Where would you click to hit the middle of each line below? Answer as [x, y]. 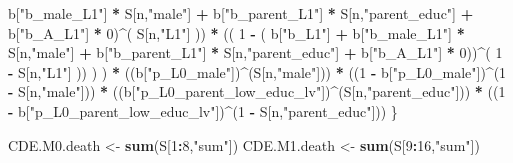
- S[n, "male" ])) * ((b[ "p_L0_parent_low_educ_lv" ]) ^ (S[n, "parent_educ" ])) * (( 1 [257, 91]
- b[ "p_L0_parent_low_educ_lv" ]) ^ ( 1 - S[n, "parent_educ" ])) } [203, 110]
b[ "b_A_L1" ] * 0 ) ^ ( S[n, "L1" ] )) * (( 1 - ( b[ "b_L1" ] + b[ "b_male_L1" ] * [236, 32]
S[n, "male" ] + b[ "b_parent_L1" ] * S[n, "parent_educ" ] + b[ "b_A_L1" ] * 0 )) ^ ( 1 [255, 52]
